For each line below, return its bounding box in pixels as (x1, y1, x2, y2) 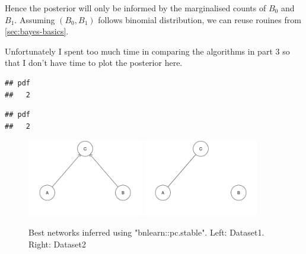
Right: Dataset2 (28, 237, 86, 250)
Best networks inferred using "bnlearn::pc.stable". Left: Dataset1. (28, 226, 264, 239)
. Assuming (14, 13, 55, 26)
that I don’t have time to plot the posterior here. (5, 56, 183, 69)
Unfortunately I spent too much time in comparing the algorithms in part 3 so (5, 45, 290, 57)
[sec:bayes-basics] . (5, 25, 69, 37)
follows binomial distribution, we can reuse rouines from (98, 13, 301, 26)
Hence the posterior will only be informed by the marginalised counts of (5, 2, 266, 14)
